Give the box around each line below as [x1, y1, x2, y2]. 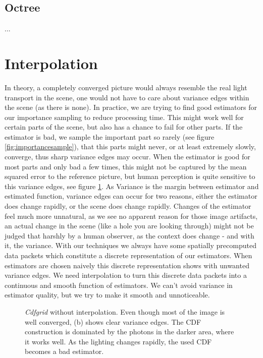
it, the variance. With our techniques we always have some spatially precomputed [5, 240, 256, 251]
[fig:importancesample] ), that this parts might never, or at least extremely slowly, [5, 141, 256, 152]
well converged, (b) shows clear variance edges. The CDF [25, 316, 201, 327]
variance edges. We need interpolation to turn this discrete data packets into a [5, 270, 247, 280]
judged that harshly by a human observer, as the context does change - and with [5, 230, 254, 241]
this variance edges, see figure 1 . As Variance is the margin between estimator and [5, 181, 259, 191]
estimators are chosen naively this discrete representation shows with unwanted [5, 260, 249, 270]
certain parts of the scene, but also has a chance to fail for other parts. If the [5, 122, 243, 132]
